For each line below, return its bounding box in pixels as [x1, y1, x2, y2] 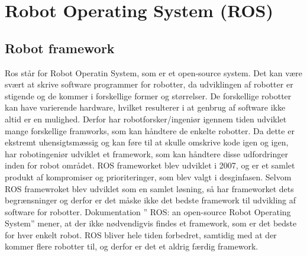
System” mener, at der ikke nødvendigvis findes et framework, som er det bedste [5, 217, 297, 229]
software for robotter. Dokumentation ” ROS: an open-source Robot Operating [5, 205, 291, 218]
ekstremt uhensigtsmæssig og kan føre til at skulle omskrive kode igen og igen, [5, 136, 289, 148]
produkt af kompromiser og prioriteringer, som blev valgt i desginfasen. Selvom [5, 170, 292, 183]
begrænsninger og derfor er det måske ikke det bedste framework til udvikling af [5, 194, 296, 206]
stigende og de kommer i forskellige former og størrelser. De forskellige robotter [5, 89, 292, 102]
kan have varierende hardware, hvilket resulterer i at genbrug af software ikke [5, 101, 286, 114]
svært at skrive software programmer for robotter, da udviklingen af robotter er [5, 78, 293, 90]
